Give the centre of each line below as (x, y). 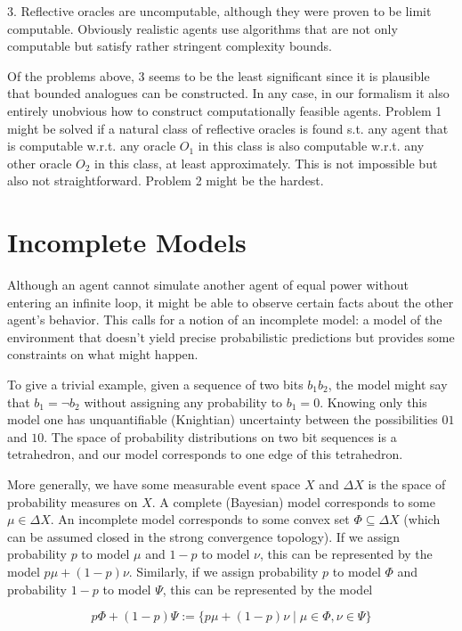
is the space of (407, 484)
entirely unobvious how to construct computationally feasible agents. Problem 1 (225, 110)
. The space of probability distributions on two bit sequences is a (220, 436)
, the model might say (388, 385)
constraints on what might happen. (103, 354)
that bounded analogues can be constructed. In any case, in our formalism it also (228, 93)
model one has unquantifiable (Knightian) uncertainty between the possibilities (223, 419)
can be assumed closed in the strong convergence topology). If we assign (204, 536)
